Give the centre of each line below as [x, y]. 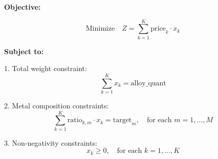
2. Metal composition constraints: [57, 106]
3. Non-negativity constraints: [51, 142]
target [122, 120]
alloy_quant [148, 83]
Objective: [23, 7]
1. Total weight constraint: [46, 68]
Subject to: [24, 51]
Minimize [100, 29]
